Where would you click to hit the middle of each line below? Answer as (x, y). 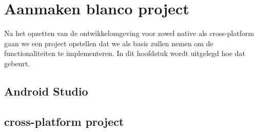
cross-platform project (64, 121)
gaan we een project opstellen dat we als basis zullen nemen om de (109, 43)
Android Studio (46, 91)
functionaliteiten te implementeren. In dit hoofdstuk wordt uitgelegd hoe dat (125, 53)
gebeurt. (17, 63)
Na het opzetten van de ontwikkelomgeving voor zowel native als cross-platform (129, 33)
